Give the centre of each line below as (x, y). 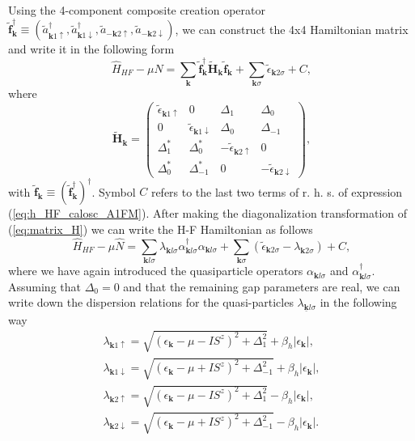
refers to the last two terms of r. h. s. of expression (277, 191)
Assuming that (44, 286)
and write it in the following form (91, 49)
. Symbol (114, 191)
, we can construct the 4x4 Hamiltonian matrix (292, 29)
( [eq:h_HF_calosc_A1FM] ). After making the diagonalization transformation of (208, 213)
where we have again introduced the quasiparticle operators (156, 271)
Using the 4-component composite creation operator (137, 10)
